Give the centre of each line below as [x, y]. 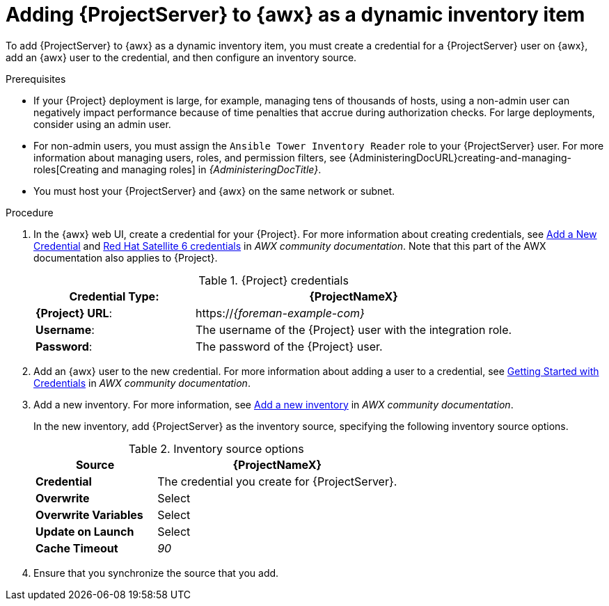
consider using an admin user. [102, 124]
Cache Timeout [77, 548]
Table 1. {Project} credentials [274, 280]
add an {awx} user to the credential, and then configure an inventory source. [181, 57]
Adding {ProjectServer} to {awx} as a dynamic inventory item [295, 15]
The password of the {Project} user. [289, 346]
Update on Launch [85, 531]
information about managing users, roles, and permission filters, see [190, 157]
